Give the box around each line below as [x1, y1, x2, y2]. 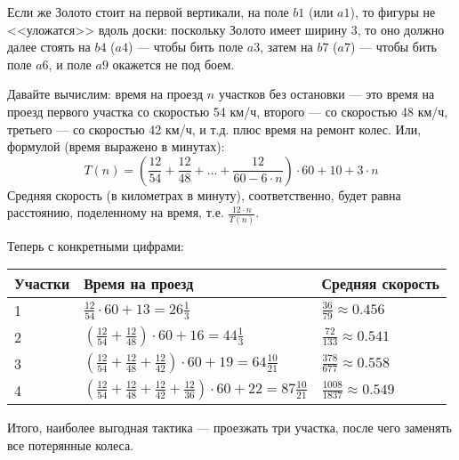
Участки [14, 273, 70, 295]
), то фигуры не [350, 3, 436, 20]
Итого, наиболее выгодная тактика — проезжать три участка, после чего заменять [7, 418, 452, 437]
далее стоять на [7, 37, 91, 56]
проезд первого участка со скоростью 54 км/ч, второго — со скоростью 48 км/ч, [7, 101, 448, 120]
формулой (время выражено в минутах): [7, 137, 225, 156]
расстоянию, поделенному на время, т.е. [7, 203, 224, 222]
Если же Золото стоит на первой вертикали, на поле [7, 3, 289, 20]
